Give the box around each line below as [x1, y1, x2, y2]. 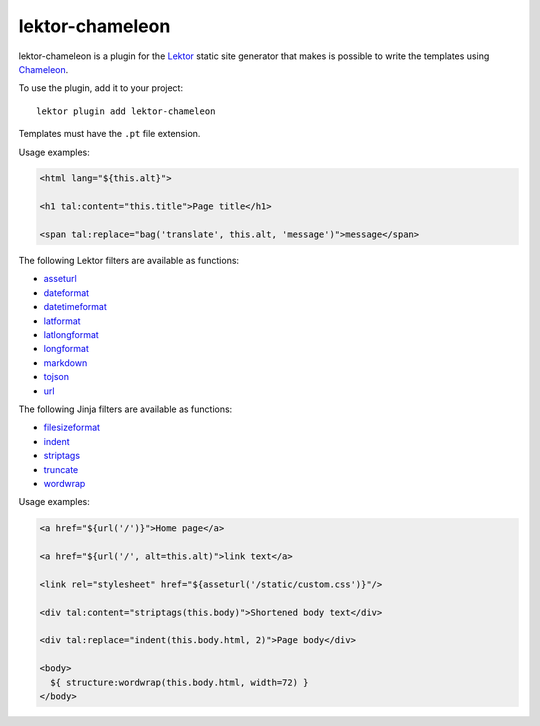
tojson [43, 371, 70, 383]
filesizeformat [43, 421, 100, 434]
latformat [43, 315, 81, 327]
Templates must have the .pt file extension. [18, 128, 201, 140]
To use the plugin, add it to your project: [18, 82, 184, 94]
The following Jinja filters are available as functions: [18, 403, 233, 415]
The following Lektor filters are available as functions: [18, 255, 240, 267]
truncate [43, 463, 79, 475]
